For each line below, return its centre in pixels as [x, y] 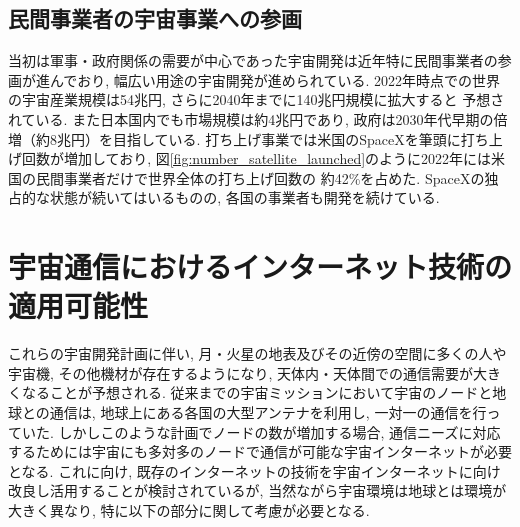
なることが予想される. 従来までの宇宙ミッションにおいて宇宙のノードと [257, 392]
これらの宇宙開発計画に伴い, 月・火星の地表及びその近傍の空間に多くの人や [257, 353]
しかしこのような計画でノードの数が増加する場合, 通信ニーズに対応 [279, 431]
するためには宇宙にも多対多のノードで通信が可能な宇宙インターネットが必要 [260, 451]
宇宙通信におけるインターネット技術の [260, 266]
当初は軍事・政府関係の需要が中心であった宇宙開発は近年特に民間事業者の [253, 60]
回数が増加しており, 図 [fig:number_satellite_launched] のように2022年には [256, 158]
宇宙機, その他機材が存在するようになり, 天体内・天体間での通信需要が [241, 372]
